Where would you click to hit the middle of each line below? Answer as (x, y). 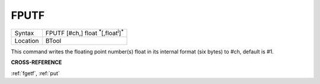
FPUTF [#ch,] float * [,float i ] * (84, 32)
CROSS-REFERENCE (36, 62)
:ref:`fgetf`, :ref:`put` (36, 73)
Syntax (24, 33)
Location (27, 41)
